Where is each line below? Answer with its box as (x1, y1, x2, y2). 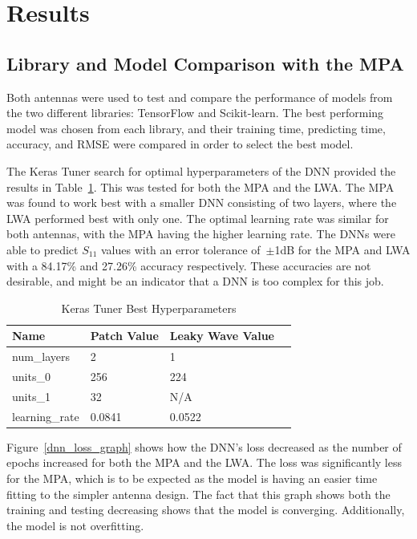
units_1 (12, 387, 51, 404)
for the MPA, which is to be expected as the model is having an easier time (6, 469, 378, 486)
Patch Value (90, 327, 159, 344)
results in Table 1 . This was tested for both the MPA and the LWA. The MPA (6, 178, 395, 195)
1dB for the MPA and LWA (274, 241, 411, 257)
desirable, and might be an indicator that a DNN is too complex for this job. (6, 273, 384, 290)
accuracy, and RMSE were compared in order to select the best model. (6, 136, 354, 152)
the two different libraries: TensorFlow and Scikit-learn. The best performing (6, 104, 384, 121)
